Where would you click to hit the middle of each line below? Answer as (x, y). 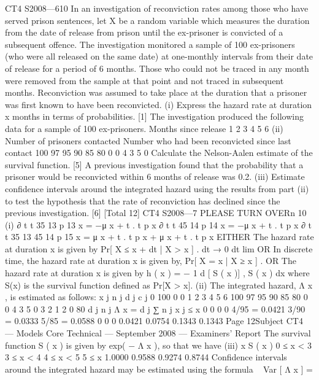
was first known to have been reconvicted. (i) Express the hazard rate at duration (159, 104)
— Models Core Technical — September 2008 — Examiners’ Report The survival (158, 333)
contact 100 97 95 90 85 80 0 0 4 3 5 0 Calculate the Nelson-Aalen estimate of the (159, 153)
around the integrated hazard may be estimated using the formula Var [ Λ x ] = (159, 369)
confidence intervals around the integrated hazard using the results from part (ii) (157, 188)
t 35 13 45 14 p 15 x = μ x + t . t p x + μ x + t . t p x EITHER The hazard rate (159, 237)
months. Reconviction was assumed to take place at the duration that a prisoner (156, 92)
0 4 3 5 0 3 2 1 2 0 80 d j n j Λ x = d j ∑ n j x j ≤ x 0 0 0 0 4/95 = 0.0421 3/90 (155, 308)
